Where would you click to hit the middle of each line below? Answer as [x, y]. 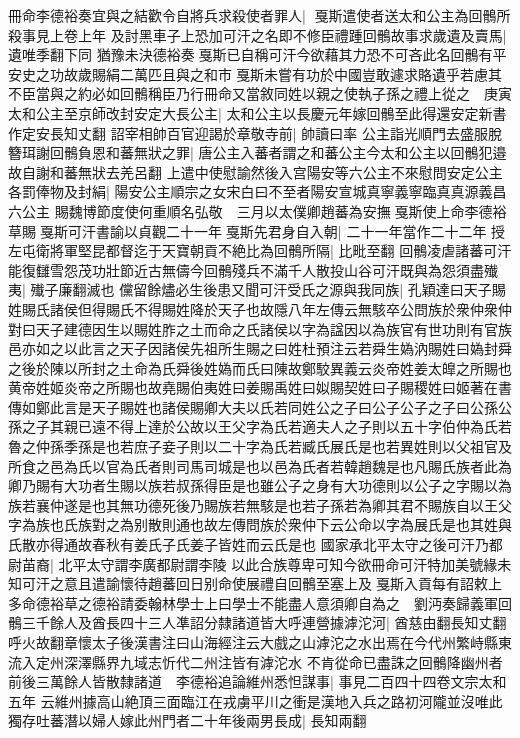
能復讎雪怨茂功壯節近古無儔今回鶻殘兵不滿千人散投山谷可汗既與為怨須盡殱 [253, 269]
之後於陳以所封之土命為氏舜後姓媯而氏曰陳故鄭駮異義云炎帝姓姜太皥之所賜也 [260, 367]
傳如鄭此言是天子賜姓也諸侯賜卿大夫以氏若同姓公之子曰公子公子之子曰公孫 [253, 406]
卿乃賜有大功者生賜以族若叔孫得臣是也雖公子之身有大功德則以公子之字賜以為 [260, 485]
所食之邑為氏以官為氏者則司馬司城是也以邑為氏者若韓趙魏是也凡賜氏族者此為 [260, 465]
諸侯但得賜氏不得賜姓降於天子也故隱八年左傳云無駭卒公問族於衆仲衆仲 [280, 308]
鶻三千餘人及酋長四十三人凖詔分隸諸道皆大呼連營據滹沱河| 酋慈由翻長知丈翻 [257, 622]
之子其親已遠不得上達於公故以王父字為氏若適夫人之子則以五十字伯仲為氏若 [266, 426]
